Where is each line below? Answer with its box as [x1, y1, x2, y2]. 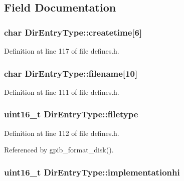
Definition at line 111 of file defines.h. [4, 86, 119, 97]
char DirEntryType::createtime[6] [4, 26, 142, 38]
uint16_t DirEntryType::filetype [4, 108, 138, 120]
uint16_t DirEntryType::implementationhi [4, 165, 180, 178]
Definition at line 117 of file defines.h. [4, 46, 119, 56]
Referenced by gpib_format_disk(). [4, 144, 114, 155]
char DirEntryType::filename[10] [4, 67, 138, 79]
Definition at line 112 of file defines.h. [4, 127, 119, 138]
